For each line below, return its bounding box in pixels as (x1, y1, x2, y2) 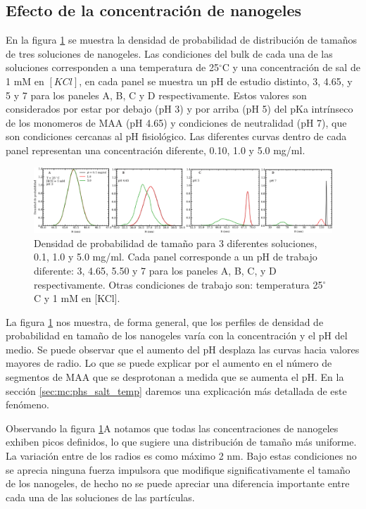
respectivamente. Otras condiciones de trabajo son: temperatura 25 (34, 277, 323, 291)
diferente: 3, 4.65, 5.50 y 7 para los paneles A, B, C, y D (34, 263, 277, 277)
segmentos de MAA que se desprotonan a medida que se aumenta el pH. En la (6, 370, 344, 384)
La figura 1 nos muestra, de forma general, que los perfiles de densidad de (6, 314, 324, 329)
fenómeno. (6, 397, 49, 412)
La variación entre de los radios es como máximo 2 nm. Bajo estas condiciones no (6, 448, 357, 463)
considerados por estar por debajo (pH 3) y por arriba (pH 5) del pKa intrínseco (6, 101, 353, 116)
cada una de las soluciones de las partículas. (6, 489, 195, 504)
